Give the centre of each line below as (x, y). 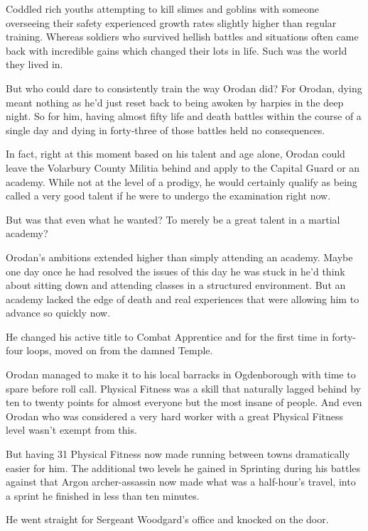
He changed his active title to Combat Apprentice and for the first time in (167, 336)
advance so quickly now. (58, 313)
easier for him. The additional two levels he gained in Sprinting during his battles (183, 467)
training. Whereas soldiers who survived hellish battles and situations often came (182, 37)
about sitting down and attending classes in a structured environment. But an (176, 285)
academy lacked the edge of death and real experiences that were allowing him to (183, 299)
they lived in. (34, 64)
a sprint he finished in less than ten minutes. (103, 495)
